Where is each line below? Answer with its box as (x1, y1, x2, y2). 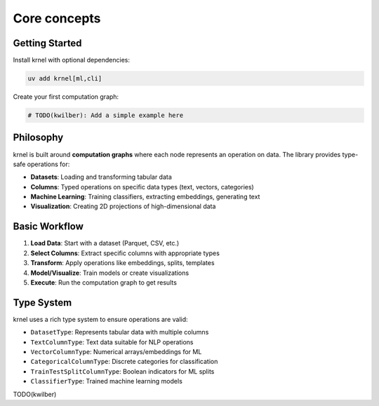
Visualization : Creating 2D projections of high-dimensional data (30, 202, 216, 210)
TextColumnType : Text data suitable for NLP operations (30, 337, 194, 346)
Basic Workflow (13, 221, 84, 233)
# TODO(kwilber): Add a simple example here (27, 111, 184, 119)
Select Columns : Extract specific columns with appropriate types (30, 249, 220, 257)
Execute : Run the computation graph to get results (30, 278, 177, 287)
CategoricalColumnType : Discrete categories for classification (30, 358, 218, 366)
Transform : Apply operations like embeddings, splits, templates (30, 259, 215, 267)
